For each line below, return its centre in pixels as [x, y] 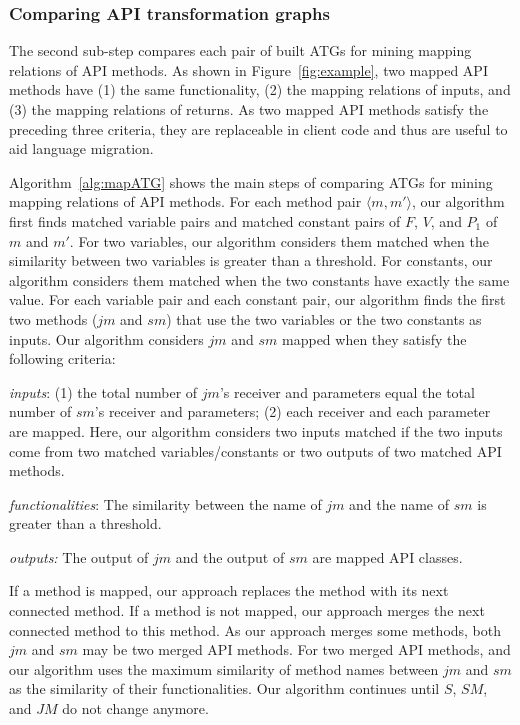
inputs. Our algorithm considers [106, 338]
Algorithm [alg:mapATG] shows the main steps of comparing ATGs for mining [251, 181]
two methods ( [53, 318]
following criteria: [62, 358]
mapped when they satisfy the [374, 338]
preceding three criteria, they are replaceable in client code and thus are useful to [258, 128]
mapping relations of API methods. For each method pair [185, 201]
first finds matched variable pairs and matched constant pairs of [205, 220]
